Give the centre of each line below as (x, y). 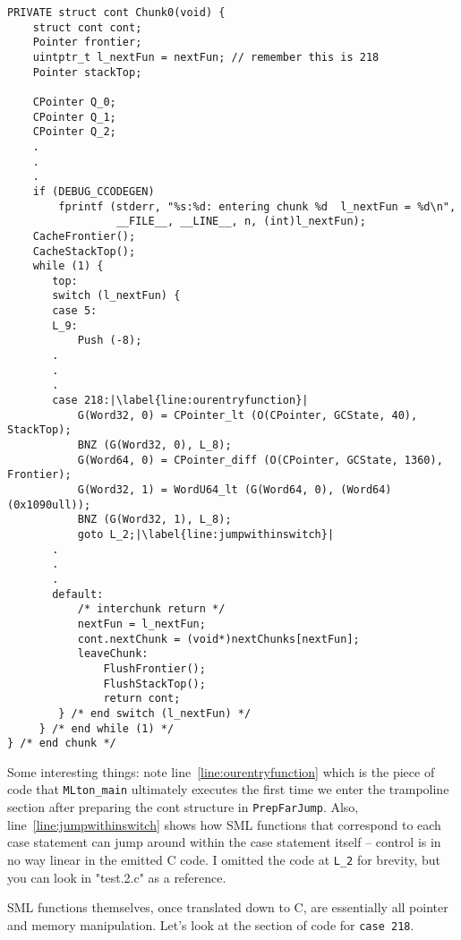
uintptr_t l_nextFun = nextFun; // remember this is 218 (206, 57)
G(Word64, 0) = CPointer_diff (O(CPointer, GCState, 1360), (260, 460)
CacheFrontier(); (84, 236)
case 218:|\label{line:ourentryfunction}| (180, 401)
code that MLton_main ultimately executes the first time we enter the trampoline (228, 789)
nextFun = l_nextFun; (141, 624)
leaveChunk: (113, 654)
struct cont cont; (87, 27)
